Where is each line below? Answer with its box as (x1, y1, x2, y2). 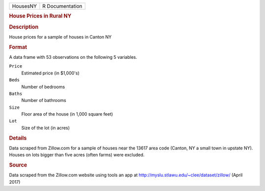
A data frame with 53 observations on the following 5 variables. (9, 54, 137, 60)
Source (9, 162, 27, 168)
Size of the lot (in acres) (21, 125, 70, 131)
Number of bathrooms (21, 97, 66, 103)
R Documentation (42, 3, 83, 9)
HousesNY (12, 3, 37, 9)
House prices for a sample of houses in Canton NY (9, 34, 112, 40)
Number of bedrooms (21, 84, 65, 90)
